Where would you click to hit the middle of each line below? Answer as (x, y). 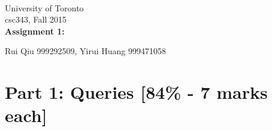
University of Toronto (44, 7)
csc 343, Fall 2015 (36, 19)
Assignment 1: (35, 31)
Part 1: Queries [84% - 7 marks (136, 92)
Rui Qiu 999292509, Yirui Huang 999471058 (85, 51)
